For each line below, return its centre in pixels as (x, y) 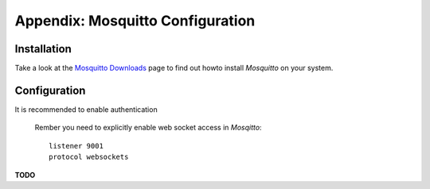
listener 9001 (76, 146)
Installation (43, 49)
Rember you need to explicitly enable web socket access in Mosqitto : (148, 128)
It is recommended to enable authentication (86, 109)
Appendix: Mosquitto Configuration (135, 21)
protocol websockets (89, 157)
